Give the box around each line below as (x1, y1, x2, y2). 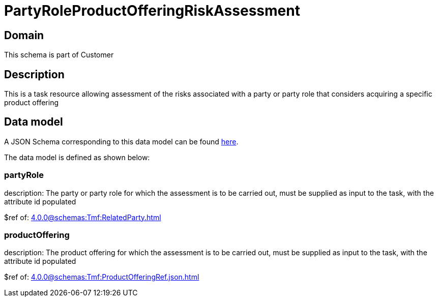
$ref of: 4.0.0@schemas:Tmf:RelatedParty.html (4, 213, 161, 222)
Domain (4, 28, 44, 42)
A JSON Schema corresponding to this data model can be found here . (4, 137, 239, 146)
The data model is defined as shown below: (4, 153, 150, 162)
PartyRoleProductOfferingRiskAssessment (4, 2, 300, 19)
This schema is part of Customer (4, 50, 114, 59)
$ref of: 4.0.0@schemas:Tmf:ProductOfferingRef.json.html (4, 273, 199, 282)
